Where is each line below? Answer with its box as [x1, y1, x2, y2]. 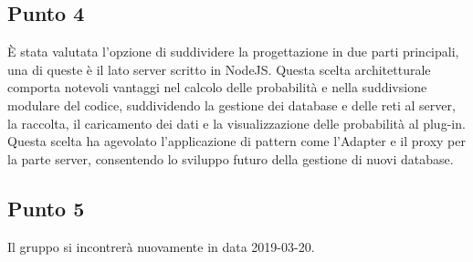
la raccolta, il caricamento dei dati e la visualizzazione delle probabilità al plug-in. [7, 113, 466, 132]
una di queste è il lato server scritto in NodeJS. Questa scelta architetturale [7, 59, 431, 79]
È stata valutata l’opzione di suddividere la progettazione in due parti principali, [7, 42, 459, 61]
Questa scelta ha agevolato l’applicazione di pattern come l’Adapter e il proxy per [7, 131, 466, 151]
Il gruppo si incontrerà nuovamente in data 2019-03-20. [7, 236, 315, 256]
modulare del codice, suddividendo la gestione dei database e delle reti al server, [7, 95, 456, 114]
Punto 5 [7, 194, 85, 222]
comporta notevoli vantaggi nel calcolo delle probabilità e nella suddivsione [7, 78, 427, 97]
